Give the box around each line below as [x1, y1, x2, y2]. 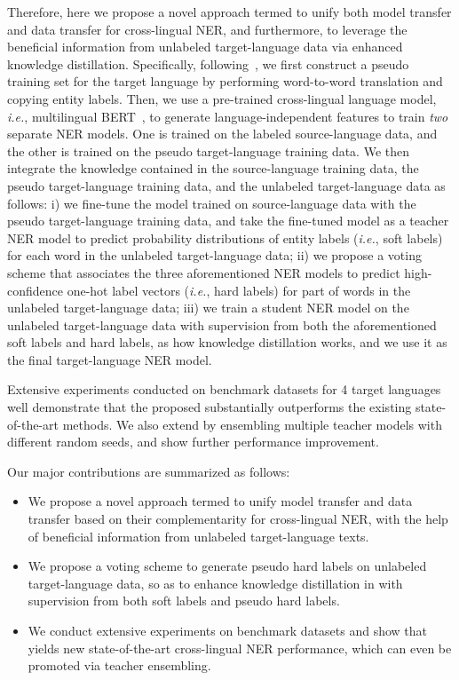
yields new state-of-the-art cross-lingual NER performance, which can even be [28, 638, 452, 657]
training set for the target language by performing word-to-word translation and [7, 72, 443, 91]
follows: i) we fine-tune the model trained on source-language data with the [7, 194, 416, 212]
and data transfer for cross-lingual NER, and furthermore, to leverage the [7, 20, 408, 38]
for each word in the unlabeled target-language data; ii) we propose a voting [7, 246, 422, 265]
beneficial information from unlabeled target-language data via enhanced [7, 37, 403, 56]
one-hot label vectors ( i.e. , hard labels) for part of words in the [67, 281, 411, 299]
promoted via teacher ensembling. [28, 656, 211, 675]
